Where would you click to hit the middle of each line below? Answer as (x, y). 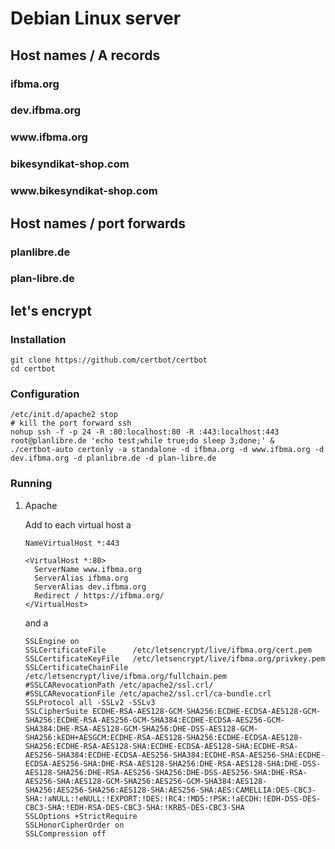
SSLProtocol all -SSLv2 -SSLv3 (90, 702)
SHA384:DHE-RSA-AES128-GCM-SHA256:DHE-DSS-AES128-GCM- (141, 728)
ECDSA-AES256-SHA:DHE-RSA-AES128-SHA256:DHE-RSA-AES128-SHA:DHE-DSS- (173, 763)
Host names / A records (85, 55)
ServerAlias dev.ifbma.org (90, 587)
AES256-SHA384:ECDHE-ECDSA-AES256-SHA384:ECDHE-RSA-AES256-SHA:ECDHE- (175, 755)
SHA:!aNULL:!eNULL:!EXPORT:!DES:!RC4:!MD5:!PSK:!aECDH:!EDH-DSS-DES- (173, 798)
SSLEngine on (52, 641)
